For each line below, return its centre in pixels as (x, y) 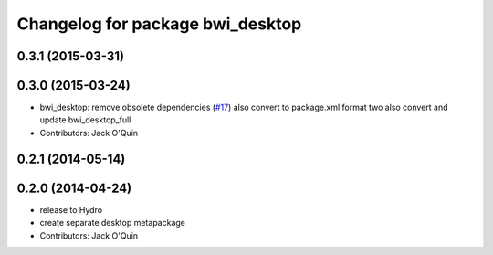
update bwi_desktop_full (85, 120)
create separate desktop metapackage (113, 223)
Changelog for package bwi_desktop (159, 24)
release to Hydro (71, 209)
